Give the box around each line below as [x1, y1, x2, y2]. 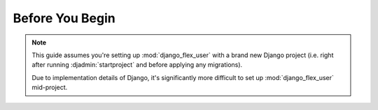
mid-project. [31, 84, 68, 92]
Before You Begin [13, 10, 115, 26]
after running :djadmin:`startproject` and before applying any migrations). [31, 61, 243, 69]
